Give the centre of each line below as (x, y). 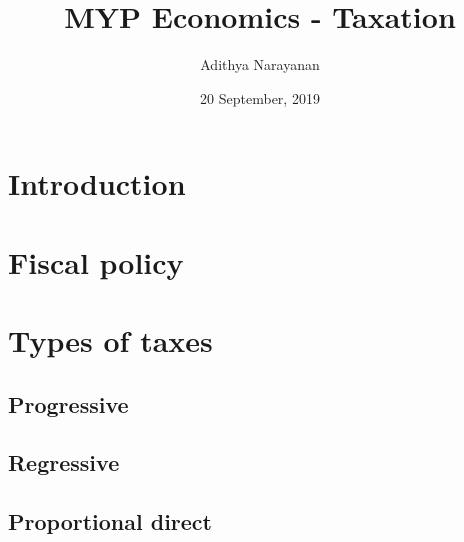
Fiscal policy (96, 261)
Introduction (97, 183)
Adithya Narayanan (260, 64)
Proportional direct (110, 521)
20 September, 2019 (260, 97)
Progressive (68, 403)
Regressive (64, 462)
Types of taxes (110, 340)
